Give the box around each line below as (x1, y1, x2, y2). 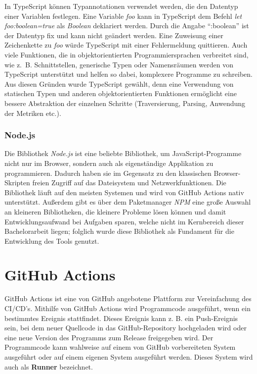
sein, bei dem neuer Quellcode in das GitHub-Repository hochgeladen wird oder (4, 322, 247, 333)
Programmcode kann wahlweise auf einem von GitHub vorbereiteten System (4, 342, 236, 352)
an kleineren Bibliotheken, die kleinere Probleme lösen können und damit (4, 206, 226, 216)
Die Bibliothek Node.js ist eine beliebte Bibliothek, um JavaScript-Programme (4, 148, 242, 159)
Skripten (4, 177, 30, 188)
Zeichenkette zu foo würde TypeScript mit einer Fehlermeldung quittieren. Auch (4, 40, 248, 50)
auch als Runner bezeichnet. (4, 361, 93, 372)
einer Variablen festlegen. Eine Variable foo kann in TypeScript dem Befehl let (4, 10, 242, 21)
